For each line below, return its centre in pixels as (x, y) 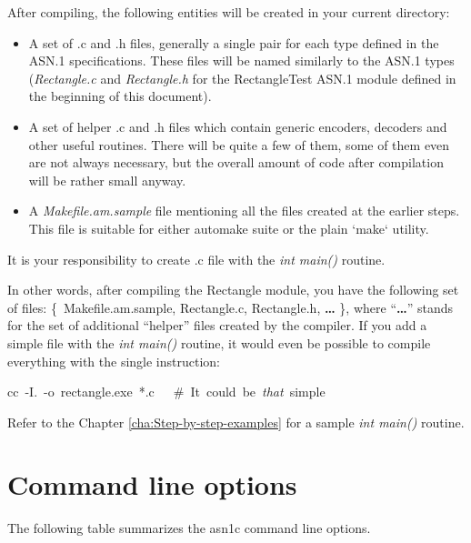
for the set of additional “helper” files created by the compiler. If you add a (217, 325)
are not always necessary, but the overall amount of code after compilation (236, 162)
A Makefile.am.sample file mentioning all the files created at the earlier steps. (244, 211)
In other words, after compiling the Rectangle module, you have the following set (233, 290)
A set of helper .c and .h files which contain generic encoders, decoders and (238, 126)
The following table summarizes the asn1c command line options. (189, 528)
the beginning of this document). (120, 96)
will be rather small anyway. (107, 180)
